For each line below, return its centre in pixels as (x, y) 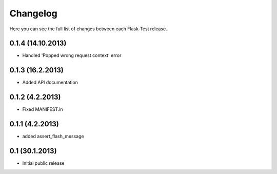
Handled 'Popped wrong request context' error (72, 55)
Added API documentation (50, 83)
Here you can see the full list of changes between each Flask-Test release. (88, 29)
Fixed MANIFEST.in (43, 109)
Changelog (33, 13)
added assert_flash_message (53, 137)
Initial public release (44, 163)
